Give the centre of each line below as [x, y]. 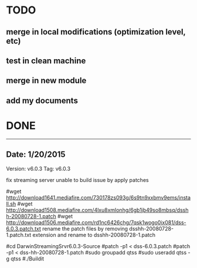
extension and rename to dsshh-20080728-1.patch [94, 235]
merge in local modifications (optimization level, [96, 32]
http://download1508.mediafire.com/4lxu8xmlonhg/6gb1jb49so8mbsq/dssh [97, 210]
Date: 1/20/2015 [36, 155]
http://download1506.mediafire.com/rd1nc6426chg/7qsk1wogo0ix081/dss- [96, 222]
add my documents [42, 100]
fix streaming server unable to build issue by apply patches [77, 180]
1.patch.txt [19, 235]
